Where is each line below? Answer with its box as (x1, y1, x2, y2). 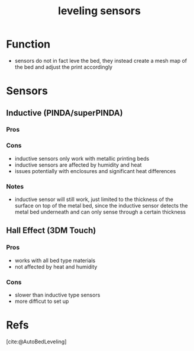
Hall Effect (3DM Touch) (6, 225, 96, 235)
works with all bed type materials (14, 257, 96, 264)
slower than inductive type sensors (14, 292, 101, 299)
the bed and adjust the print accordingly (14, 63, 113, 71)
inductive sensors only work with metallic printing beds (14, 155, 150, 162)
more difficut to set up (14, 298, 69, 305)
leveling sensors (58, 4, 141, 18)
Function (6, 37, 51, 51)
